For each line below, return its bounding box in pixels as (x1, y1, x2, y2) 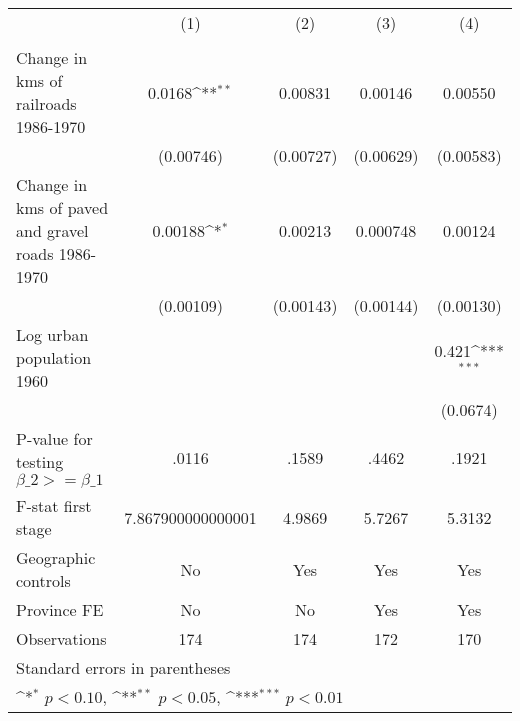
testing (16, 450, 64, 473)
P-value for (16, 427, 93, 450)
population (16, 346, 92, 369)
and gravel (16, 219, 89, 242)
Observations (16, 627, 107, 650)
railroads (16, 92, 77, 115)
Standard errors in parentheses (16, 656, 231, 679)
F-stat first (16, 494, 92, 517)
